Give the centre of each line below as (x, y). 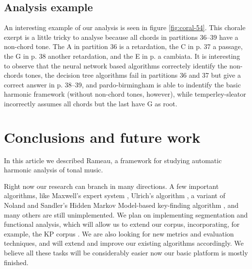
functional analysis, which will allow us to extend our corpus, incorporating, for (122, 224)
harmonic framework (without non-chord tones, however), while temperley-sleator (125, 94)
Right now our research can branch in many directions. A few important (111, 186)
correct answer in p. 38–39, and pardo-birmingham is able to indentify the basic (122, 84)
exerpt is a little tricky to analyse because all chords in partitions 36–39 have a (121, 37)
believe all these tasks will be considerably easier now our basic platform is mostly (126, 253)
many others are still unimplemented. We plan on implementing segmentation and (126, 214)
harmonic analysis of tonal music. (54, 170)
